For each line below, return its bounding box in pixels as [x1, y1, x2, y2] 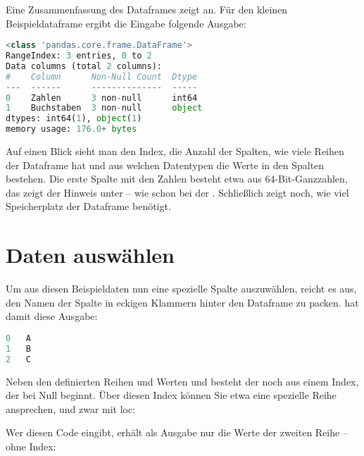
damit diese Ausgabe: [6, 309, 98, 323]
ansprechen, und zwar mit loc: [6, 401, 136, 416]
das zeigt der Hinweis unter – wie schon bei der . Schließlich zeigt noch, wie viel [6, 185, 349, 199]
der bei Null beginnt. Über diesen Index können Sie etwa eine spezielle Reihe [6, 388, 337, 402]
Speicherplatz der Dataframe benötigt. [6, 199, 171, 214]
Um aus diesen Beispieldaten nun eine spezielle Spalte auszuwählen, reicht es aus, [6, 281, 357, 296]
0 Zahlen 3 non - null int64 [6, 92, 198, 103]
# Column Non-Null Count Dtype [6, 71, 198, 82]
